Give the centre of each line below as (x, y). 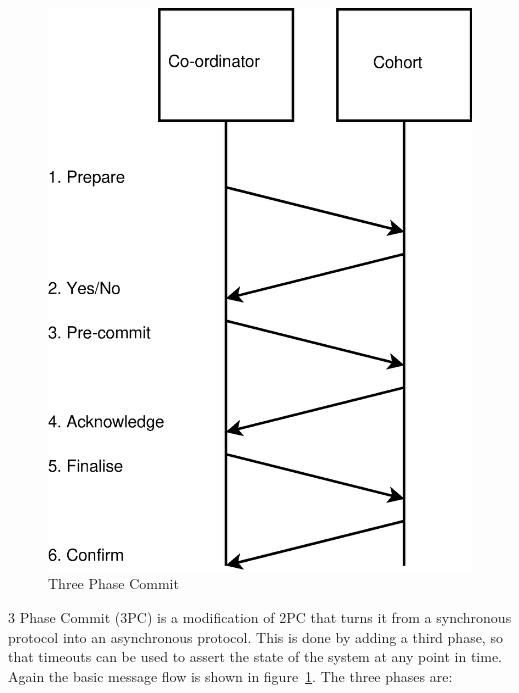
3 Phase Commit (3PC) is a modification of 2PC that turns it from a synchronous (260, 617)
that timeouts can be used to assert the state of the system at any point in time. (255, 656)
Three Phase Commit (113, 583)
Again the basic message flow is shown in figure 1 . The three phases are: (230, 675)
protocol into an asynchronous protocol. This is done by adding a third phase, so (255, 636)
